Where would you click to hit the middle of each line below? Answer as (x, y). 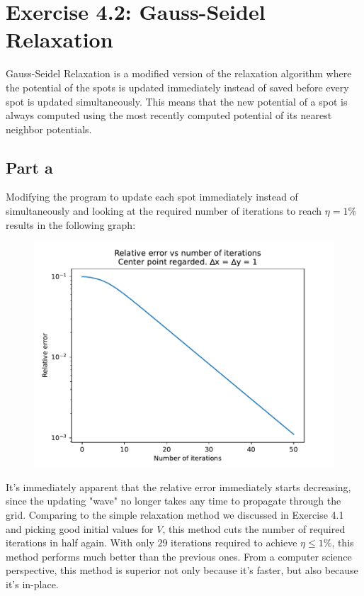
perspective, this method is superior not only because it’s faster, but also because (182, 570)
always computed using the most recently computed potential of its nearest (169, 115)
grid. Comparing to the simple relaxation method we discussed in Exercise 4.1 (175, 515)
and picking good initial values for (80, 528)
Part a (29, 167)
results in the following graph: (71, 224)
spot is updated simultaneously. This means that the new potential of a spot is (177, 101)
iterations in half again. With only (80, 542)
